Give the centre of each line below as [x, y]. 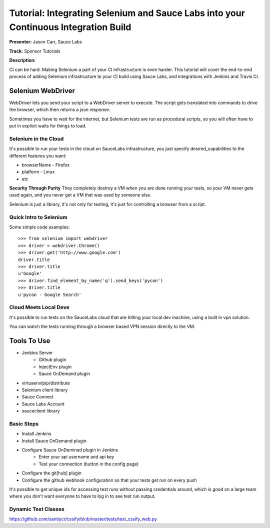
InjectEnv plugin [55, 366]
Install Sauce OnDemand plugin [54, 440]
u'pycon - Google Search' [50, 294]
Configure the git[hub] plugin [52, 473]
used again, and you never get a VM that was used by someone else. [80, 195]
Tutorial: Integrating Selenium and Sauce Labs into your [127, 13]
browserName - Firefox [46, 164]
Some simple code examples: [39, 227]
